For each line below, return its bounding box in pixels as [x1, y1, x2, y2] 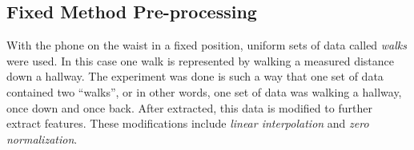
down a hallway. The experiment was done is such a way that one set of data [6, 68, 384, 85]
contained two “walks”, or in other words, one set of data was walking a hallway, [6, 83, 402, 100]
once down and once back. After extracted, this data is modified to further [6, 99, 372, 116]
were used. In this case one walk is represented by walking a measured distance [6, 52, 395, 69]
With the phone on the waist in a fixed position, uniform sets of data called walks [6, 37, 408, 53]
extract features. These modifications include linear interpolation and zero [6, 115, 369, 132]
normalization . [6, 130, 78, 147]
